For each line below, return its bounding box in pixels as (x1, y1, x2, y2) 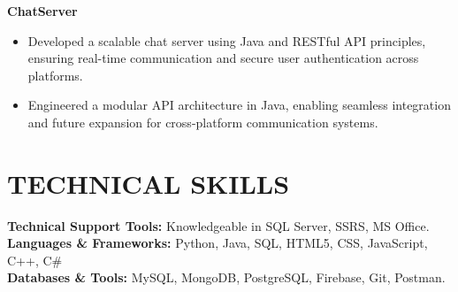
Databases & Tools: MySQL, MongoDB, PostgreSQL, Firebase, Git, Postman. (7, 268, 446, 287)
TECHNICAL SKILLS (7, 165, 290, 201)
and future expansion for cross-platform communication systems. (27, 112, 378, 131)
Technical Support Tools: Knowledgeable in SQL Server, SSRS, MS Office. (7, 216, 430, 234)
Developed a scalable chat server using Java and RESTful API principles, (27, 31, 426, 50)
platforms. (27, 65, 83, 84)
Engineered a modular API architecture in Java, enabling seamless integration (27, 96, 451, 114)
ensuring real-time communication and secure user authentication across (27, 49, 419, 67)
